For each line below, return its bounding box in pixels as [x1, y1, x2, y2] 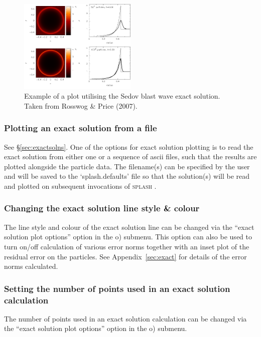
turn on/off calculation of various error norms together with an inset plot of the [4, 241, 249, 251]
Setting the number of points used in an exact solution [4, 282, 230, 294]
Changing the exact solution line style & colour [4, 202, 200, 214]
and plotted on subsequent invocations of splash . [4, 180, 157, 191]
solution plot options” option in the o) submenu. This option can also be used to [4, 231, 252, 242]
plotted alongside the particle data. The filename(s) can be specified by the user [4, 161, 250, 171]
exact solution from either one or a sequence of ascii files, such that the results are [4, 151, 257, 162]
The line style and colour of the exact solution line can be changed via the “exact [4, 221, 254, 232]
